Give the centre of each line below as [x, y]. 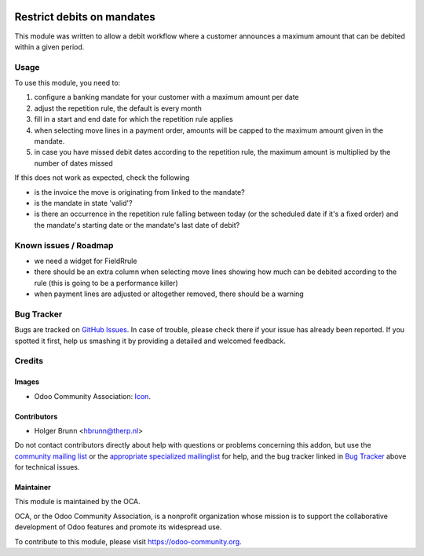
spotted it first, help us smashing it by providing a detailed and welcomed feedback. [150, 341]
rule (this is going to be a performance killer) [106, 283]
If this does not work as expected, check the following [102, 177]
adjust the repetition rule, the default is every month [118, 108]
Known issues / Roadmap [64, 245]
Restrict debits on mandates [85, 17]
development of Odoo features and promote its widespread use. [118, 527]
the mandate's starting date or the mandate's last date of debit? [137, 225]
